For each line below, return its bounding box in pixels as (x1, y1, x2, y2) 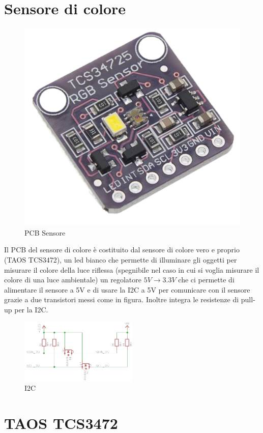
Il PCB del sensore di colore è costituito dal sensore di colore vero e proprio (4, 244, 240, 255)
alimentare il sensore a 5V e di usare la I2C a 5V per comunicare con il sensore (4, 284, 250, 295)
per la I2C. (14, 304, 48, 315)
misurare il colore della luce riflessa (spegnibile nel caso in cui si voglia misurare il (4, 264, 259, 275)
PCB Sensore (24, 227, 66, 238)
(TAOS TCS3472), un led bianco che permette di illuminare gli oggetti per (4, 254, 237, 265)
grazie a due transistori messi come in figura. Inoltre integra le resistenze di (4, 294, 239, 305)
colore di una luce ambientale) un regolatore (4, 274, 142, 285)
